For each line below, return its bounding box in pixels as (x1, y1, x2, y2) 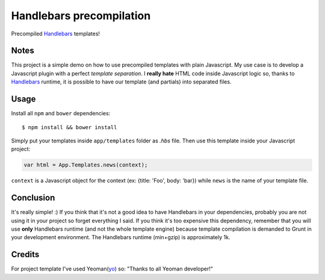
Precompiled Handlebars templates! (11, 30, 101, 37)
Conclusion (11, 193, 55, 203)
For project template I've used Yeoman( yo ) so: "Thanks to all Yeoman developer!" (11, 265, 213, 273)
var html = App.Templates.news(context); (23, 162, 148, 168)
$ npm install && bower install (22, 124, 117, 130)
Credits (11, 249, 40, 260)
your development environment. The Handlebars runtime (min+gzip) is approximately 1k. (11, 234, 231, 241)
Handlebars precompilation (11, 9, 151, 22)
